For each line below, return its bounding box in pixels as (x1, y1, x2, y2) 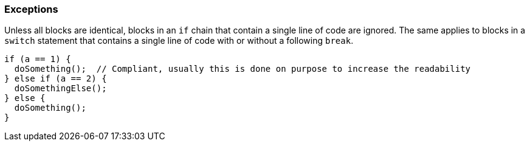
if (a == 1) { (4, 54, 71, 64)
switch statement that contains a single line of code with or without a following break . (4, 35, 354, 46)
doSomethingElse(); (14, 83, 107, 94)
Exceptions (4, 3, 58, 15)
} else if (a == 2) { (4, 74, 107, 84)
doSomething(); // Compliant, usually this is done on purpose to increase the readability (14, 64, 471, 74)
